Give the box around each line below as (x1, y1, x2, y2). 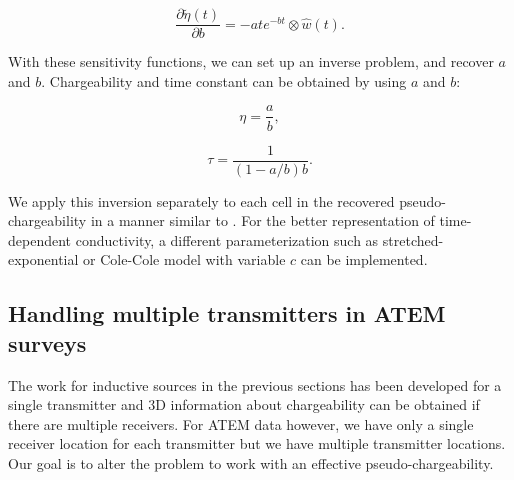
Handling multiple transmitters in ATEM (8, 298, 446, 329)
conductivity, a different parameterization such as (75, 229, 379, 250)
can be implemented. (300, 249, 428, 270)
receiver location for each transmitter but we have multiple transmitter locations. (8, 433, 506, 454)
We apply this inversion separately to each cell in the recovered (8, 190, 395, 211)
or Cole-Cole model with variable (83, 249, 286, 270)
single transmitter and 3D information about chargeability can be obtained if (8, 394, 480, 415)
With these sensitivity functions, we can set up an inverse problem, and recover (8, 51, 494, 72)
